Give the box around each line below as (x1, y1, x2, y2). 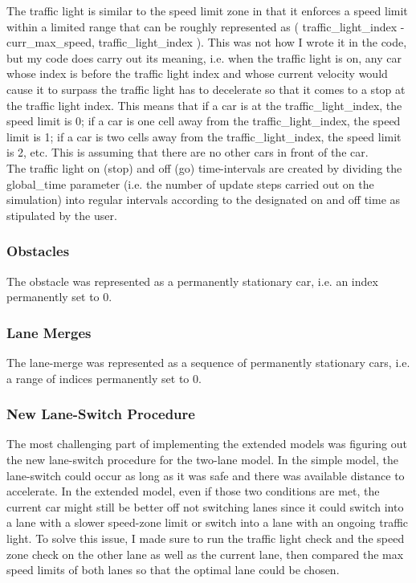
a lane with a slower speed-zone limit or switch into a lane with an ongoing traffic (6, 514, 409, 531)
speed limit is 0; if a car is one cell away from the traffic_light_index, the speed (6, 112, 401, 129)
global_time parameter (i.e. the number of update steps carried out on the (6, 175, 374, 192)
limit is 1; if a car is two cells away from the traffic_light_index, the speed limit (6, 128, 402, 145)
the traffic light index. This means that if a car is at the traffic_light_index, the (6, 96, 402, 113)
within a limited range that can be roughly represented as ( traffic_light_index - (6, 18, 405, 35)
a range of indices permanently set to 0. (6, 369, 202, 386)
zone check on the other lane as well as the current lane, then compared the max (6, 545, 404, 562)
